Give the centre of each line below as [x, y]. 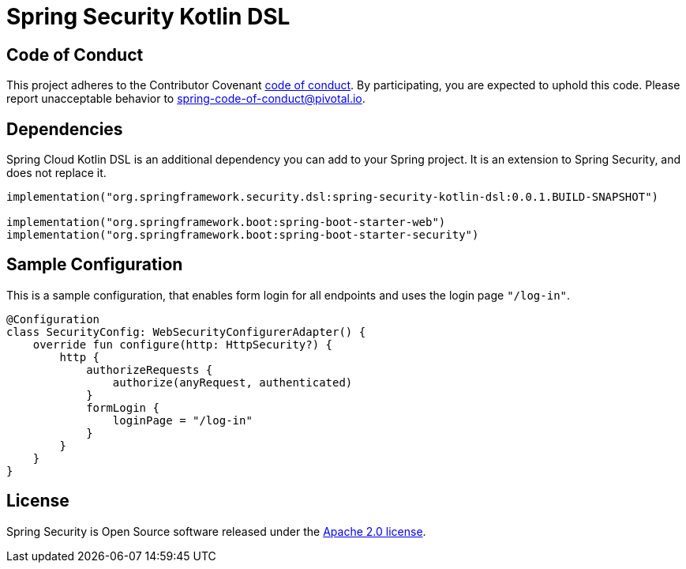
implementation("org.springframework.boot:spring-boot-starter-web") [226, 222]
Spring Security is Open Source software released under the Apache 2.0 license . [216, 531]
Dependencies [65, 129]
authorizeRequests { [150, 369]
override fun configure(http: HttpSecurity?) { [183, 344]
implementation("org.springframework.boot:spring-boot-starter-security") [243, 235]
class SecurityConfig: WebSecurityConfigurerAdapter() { [186, 332]
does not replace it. [56, 173]
